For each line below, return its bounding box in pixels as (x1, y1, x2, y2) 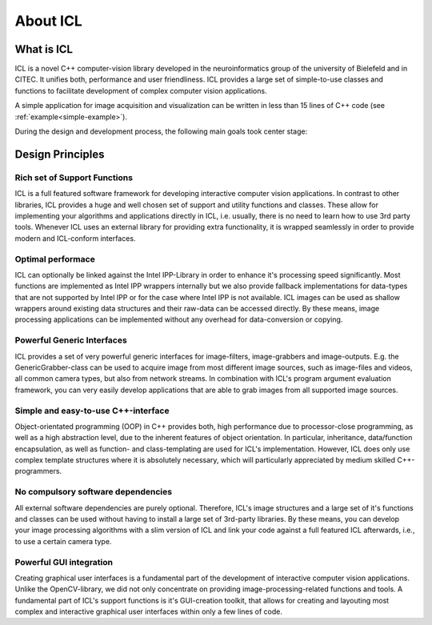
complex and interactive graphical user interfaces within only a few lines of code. (14, 607, 283, 616)
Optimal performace (14, 253, 95, 264)
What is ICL (14, 42, 74, 56)
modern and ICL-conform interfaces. (14, 233, 136, 243)
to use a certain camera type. (14, 536, 112, 546)
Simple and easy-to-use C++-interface (14, 405, 170, 416)
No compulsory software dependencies (14, 487, 172, 498)
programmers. (14, 467, 62, 476)
